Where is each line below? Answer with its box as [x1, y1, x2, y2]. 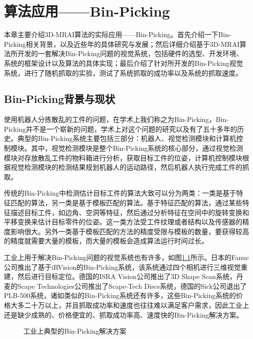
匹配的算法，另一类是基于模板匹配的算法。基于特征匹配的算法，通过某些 [10, 198, 242, 208]
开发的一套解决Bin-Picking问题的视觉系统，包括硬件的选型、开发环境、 [17, 48, 243, 59]
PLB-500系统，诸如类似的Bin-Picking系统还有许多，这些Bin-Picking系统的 [4, 290, 236, 300]
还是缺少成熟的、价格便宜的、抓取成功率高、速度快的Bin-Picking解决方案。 [4, 309, 243, 319]
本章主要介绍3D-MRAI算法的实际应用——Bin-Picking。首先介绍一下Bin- [4, 29, 231, 40]
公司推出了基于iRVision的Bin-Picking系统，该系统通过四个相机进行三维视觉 [4, 261, 241, 272]
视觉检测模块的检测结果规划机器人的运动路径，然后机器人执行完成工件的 [10, 162, 242, 172]
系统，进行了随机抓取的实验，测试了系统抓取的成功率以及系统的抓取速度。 [4, 67, 242, 78]
